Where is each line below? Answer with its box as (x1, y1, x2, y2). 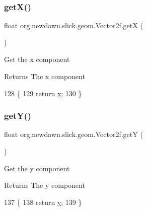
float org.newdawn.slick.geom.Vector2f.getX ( (4, 20, 143, 31)
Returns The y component (4, 180, 85, 190)
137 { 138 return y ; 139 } (4, 196, 82, 207)
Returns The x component (4, 71, 85, 81)
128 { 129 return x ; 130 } (4, 88, 82, 98)
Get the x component (4, 54, 70, 64)
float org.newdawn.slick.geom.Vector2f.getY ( (4, 129, 143, 139)
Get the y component (4, 163, 70, 173)
